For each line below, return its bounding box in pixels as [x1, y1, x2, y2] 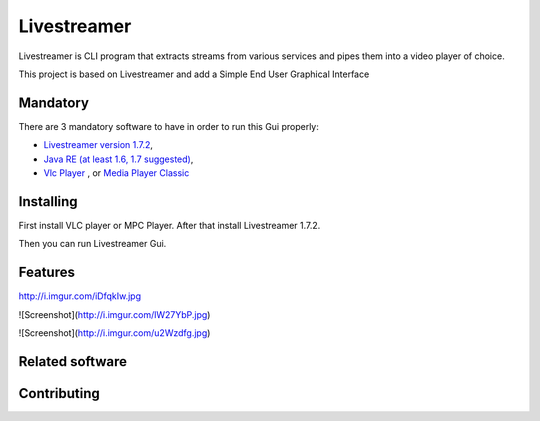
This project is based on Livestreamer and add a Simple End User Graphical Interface [18, 68, 370, 80]
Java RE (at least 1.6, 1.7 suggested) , [43, 153, 194, 165]
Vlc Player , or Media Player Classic [43, 167, 190, 179]
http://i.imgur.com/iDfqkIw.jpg [18, 290, 142, 302]
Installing [18, 193, 79, 210]
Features [18, 264, 75, 281]
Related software [18, 353, 127, 370]
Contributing [18, 385, 100, 402]
